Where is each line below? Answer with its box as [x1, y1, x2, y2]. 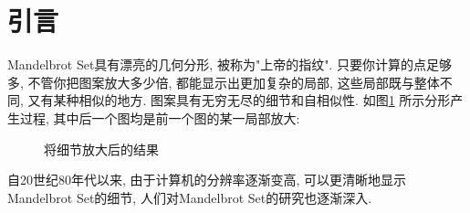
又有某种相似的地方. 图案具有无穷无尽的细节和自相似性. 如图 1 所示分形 [27, 91, 451, 110]
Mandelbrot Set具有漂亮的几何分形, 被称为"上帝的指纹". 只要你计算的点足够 [7, 55, 452, 74]
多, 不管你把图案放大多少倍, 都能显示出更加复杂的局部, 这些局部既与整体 [7, 72, 440, 91]
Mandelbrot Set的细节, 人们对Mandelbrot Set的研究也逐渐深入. [7, 187, 372, 207]
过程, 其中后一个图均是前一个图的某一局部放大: [19, 108, 300, 127]
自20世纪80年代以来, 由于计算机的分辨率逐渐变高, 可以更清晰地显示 [7, 170, 407, 189]
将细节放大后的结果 [44, 139, 159, 158]
